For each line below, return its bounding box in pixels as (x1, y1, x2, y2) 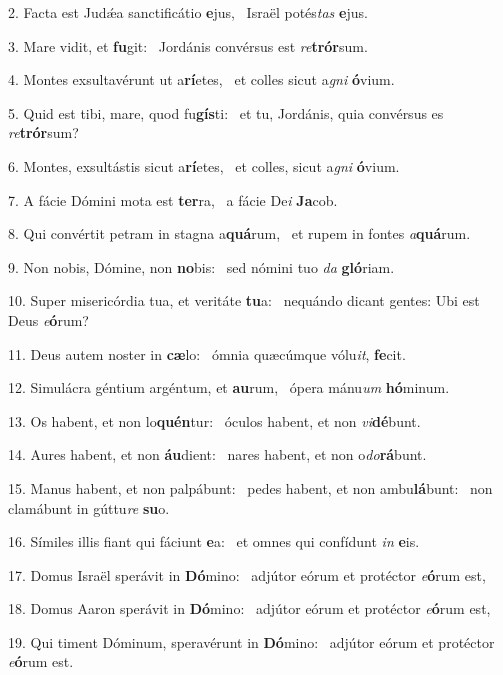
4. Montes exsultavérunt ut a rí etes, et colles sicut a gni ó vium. (8, 69, 395, 90)
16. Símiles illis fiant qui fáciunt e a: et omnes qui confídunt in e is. (8, 531, 420, 552)
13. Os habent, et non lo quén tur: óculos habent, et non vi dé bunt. (8, 410, 421, 431)
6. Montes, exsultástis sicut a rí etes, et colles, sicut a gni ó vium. (8, 155, 400, 176)
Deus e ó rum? (8, 309, 89, 330)
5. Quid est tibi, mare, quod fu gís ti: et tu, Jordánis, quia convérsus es (8, 102, 444, 123)
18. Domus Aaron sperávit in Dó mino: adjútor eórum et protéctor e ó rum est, (8, 598, 491, 619)
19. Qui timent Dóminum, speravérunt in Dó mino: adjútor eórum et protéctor (8, 631, 495, 652)
